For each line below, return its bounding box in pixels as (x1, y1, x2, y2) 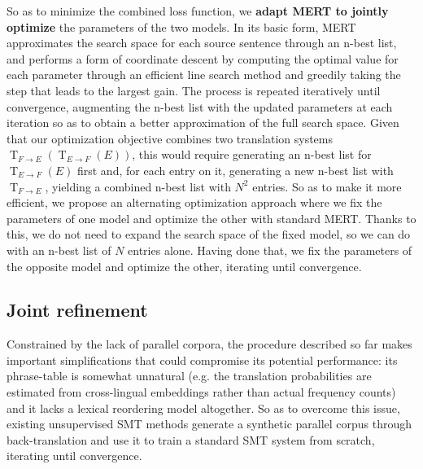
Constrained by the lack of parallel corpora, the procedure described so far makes (7, 335, 412, 353)
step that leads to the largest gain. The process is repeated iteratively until (7, 81, 381, 99)
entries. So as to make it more (252, 178, 402, 195)
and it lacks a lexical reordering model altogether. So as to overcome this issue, (7, 399, 400, 416)
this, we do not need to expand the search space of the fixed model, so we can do (7, 226, 411, 243)
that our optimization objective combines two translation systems (7, 129, 334, 147)
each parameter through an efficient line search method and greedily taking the (7, 66, 401, 83)
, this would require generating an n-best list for (132, 146, 372, 163)
